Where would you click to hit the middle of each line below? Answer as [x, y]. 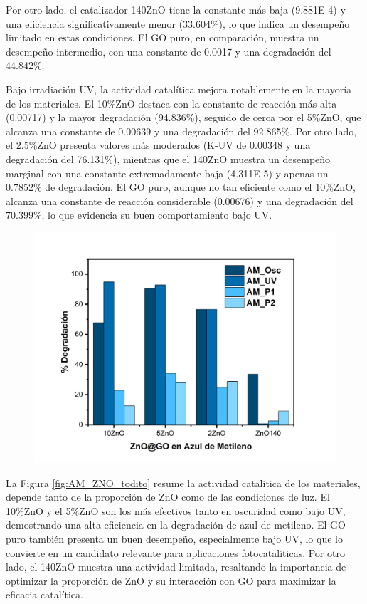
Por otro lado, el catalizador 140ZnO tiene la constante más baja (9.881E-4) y [176, 9]
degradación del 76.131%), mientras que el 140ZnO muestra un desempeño [168, 158]
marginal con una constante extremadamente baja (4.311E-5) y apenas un [167, 173]
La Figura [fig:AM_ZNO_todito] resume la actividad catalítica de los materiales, [183, 483]
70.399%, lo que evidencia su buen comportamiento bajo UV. [139, 215]
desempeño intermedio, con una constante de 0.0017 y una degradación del [169, 51]
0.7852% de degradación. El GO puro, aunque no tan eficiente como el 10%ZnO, [181, 187]
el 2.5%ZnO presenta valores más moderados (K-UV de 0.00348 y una [158, 145]
